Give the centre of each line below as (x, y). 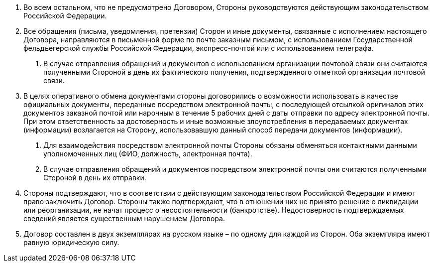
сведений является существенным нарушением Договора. (124, 218)
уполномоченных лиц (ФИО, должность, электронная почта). (148, 154)
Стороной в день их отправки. (95, 178)
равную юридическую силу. (71, 242)
